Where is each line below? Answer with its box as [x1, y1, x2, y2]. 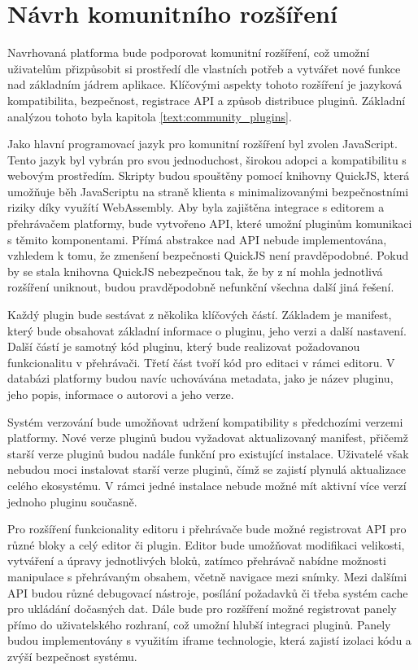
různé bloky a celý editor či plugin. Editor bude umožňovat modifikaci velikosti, [7, 536, 405, 553]
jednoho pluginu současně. [7, 493, 137, 510]
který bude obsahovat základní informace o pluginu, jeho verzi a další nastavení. [7, 322, 407, 339]
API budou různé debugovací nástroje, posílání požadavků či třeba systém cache [7, 584, 408, 601]
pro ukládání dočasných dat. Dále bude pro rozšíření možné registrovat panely [7, 600, 397, 617]
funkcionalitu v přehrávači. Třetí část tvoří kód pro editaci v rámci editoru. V [7, 353, 395, 370]
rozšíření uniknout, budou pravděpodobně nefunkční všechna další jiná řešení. [7, 278, 394, 296]
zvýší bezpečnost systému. [7, 647, 137, 664]
